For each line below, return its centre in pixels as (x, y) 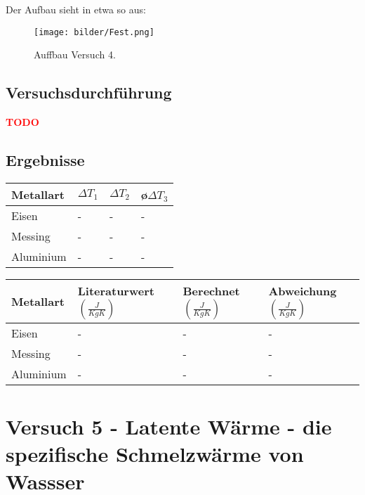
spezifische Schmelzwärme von (155, 454)
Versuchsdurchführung (89, 92)
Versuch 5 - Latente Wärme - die (169, 426)
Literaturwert (116, 290)
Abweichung (303, 290)
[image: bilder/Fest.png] (94, 32)
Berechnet (211, 290)
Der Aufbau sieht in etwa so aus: (76, 9)
